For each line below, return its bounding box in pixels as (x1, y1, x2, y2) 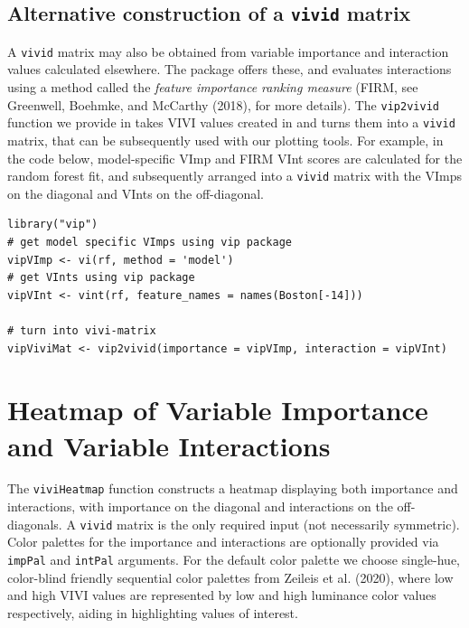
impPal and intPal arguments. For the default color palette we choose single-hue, (7, 549, 460, 568)
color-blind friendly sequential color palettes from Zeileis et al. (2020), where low (7, 567, 454, 586)
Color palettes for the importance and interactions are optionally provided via (7, 532, 439, 551)
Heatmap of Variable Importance (7, 391, 428, 428)
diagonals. (7, 514, 62, 533)
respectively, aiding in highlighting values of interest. (7, 603, 298, 622)
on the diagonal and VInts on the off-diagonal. (7, 183, 264, 202)
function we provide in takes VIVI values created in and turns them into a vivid (7, 113, 455, 132)
